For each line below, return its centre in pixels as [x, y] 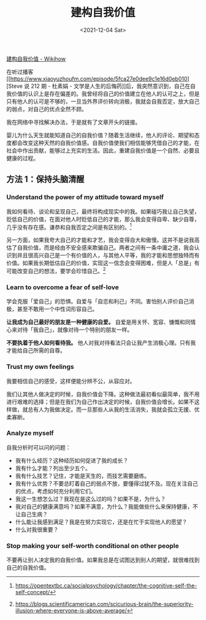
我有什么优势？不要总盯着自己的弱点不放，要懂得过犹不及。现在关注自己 [106, 483]
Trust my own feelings [40, 367]
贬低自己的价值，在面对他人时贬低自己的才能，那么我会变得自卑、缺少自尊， [103, 219]
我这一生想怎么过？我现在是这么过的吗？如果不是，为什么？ [90, 498]
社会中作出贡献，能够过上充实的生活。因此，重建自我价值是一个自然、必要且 [103, 150]
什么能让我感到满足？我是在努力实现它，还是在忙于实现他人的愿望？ [101, 522]
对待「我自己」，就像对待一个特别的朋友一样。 [75, 330]
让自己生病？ [31, 514]
